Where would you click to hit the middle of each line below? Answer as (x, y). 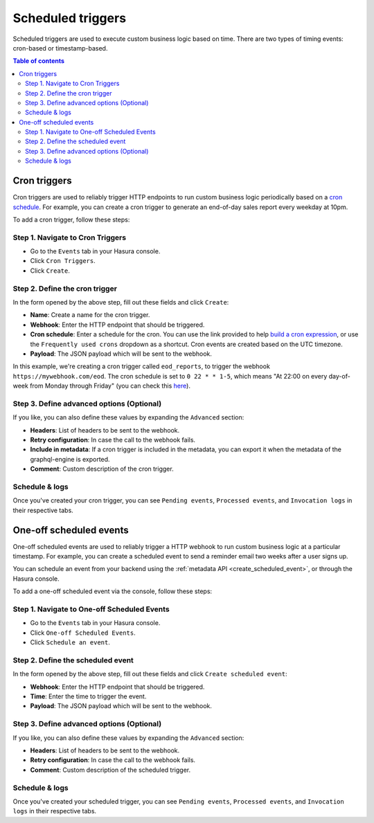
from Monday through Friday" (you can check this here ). (110, 386)
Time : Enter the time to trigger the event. (88, 696)
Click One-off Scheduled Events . (83, 633)
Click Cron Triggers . (63, 261)
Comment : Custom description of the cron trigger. (102, 469)
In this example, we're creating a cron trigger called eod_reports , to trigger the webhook (141, 366)
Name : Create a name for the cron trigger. (90, 315)
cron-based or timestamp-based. (60, 48)
